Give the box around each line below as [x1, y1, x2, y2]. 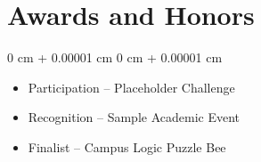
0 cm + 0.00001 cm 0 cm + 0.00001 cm [7, 48, 223, 67]
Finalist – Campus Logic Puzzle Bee [28, 137, 226, 156]
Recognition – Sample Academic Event [28, 108, 240, 126]
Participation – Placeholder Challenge [28, 77, 235, 96]
